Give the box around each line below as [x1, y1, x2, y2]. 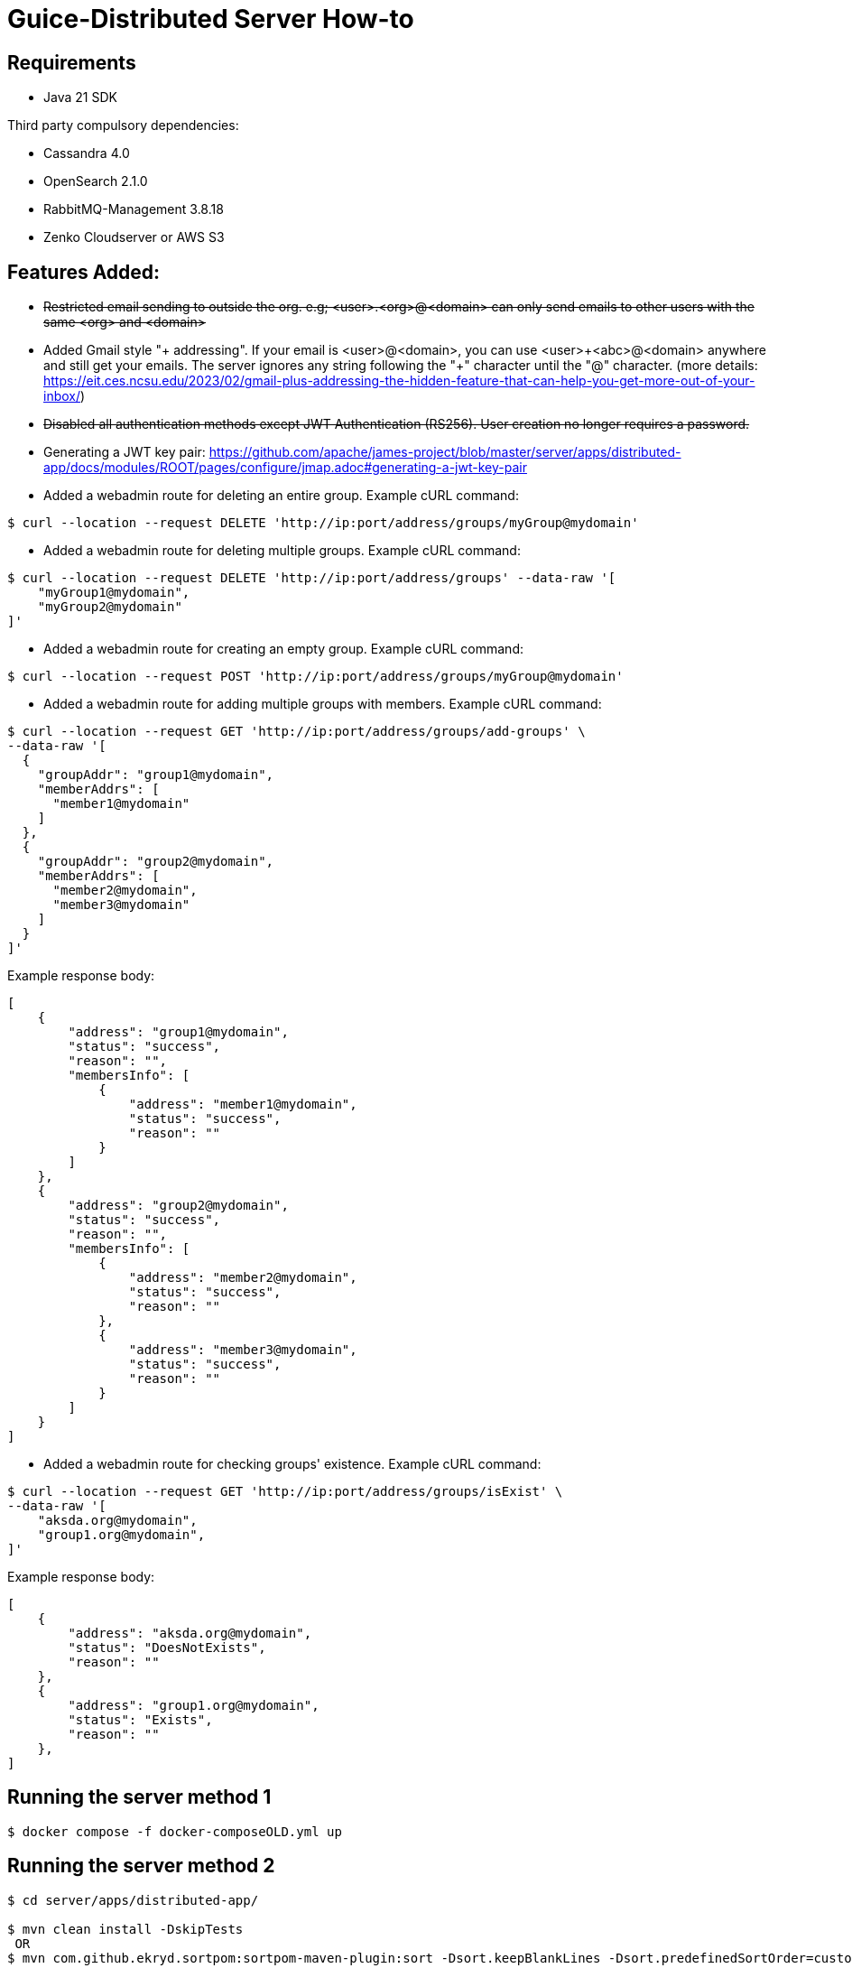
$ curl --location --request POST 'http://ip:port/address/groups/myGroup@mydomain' [7, 669, 624, 684]
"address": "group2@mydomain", [68, 1198, 289, 1213]
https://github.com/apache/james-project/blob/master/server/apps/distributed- [208, 444, 681, 460]
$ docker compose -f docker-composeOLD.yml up [7, 1824, 342, 1839]
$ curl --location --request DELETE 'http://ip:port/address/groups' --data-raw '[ [7, 571, 616, 586]
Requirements [7, 51, 136, 74]
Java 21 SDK [43, 89, 117, 106]
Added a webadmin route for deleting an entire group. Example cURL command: [43, 487, 519, 504]
